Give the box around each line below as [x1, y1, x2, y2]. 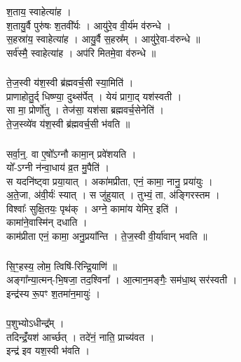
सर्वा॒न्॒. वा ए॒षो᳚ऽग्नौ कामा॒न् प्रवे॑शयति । [6, 146, 137, 161]
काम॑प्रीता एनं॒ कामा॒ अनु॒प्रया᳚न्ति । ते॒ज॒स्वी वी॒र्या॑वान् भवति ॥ [6, 229, 207, 243]
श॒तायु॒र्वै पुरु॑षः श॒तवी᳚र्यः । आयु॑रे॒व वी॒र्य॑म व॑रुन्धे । [6, 18, 171, 32]
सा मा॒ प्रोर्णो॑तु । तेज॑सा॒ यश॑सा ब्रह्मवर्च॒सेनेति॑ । [6, 102, 164, 117]
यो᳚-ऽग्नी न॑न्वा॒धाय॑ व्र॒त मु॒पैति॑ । [6, 160, 110, 175]
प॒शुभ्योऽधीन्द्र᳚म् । [6, 316, 64, 330]
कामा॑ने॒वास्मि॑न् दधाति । [6, 215, 88, 229]
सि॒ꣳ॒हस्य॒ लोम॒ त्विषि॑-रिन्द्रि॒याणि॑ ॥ [6, 258, 117, 273]
